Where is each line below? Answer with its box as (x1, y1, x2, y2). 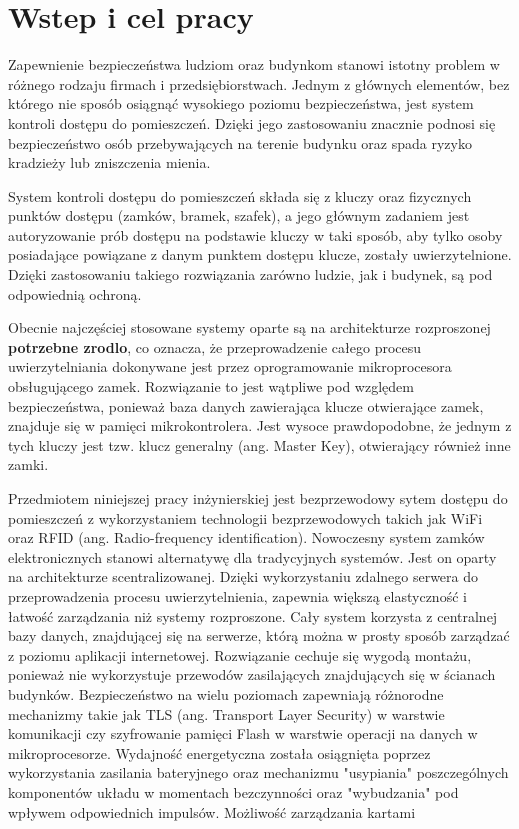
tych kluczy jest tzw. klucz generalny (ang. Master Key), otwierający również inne (8, 434, 511, 455)
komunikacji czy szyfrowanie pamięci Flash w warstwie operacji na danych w (8, 723, 478, 744)
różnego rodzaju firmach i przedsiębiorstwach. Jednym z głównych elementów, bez (8, 73, 510, 94)
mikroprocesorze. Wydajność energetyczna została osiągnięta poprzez (8, 742, 431, 763)
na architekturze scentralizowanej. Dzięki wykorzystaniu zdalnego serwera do (8, 566, 479, 587)
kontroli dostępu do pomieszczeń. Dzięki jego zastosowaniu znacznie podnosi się (8, 112, 496, 133)
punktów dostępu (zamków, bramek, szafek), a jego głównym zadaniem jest (8, 205, 470, 226)
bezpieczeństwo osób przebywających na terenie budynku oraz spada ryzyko (8, 132, 472, 153)
